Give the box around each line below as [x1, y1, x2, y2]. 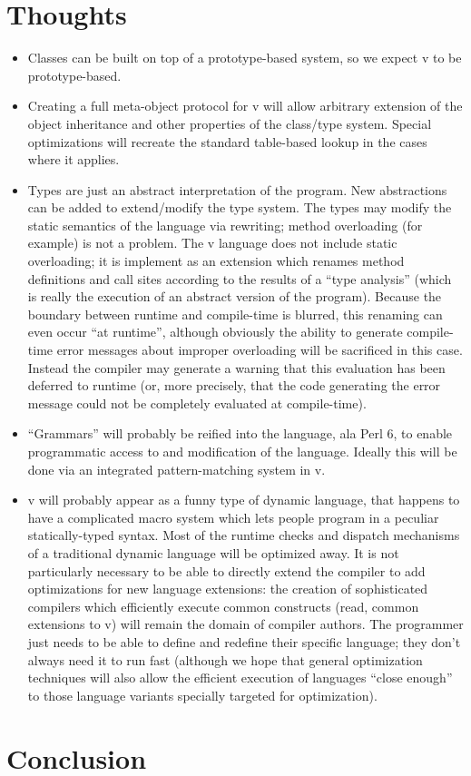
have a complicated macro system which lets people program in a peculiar [27, 507, 439, 526]
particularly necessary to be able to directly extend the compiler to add [27, 561, 426, 580]
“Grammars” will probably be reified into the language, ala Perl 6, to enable [27, 424, 453, 443]
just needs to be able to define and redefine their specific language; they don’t [27, 632, 461, 651]
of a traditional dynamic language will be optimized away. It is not [27, 543, 399, 562]
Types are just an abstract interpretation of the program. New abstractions [27, 180, 447, 199]
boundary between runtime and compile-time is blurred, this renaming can [27, 304, 443, 323]
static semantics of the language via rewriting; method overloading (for [27, 215, 423, 234]
